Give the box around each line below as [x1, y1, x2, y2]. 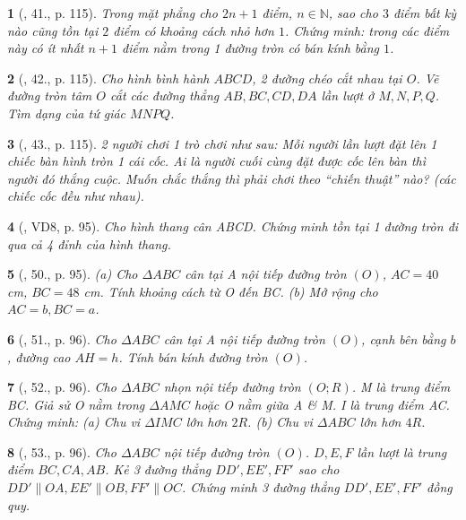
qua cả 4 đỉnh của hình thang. [7, 234, 171, 253]
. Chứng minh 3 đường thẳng [181, 478, 340, 497]
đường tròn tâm [7, 86, 92, 105]
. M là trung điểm [351, 377, 451, 396]
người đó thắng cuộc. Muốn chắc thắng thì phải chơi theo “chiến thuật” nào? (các [7, 169, 456, 187]
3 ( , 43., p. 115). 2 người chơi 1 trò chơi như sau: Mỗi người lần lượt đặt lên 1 [7, 134, 437, 152]
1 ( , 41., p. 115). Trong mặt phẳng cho [7, 4, 218, 22]
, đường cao [7, 347, 71, 366]
